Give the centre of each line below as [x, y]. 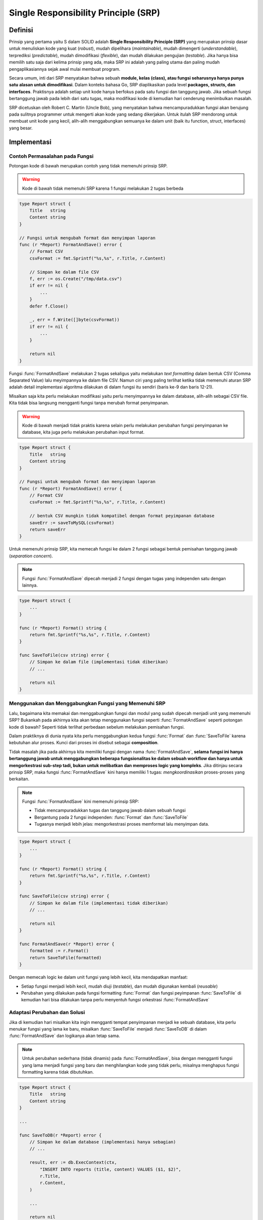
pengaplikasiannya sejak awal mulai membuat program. [65, 69]
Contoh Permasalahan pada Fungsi [51, 156]
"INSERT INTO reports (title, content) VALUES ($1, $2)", [110, 1169]
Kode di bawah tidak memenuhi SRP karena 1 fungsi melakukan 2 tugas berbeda [103, 188]
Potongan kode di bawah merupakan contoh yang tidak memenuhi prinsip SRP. [88, 165]
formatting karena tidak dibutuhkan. [58, 1072]
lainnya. [30, 585]
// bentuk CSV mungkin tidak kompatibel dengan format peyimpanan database [122, 516]
